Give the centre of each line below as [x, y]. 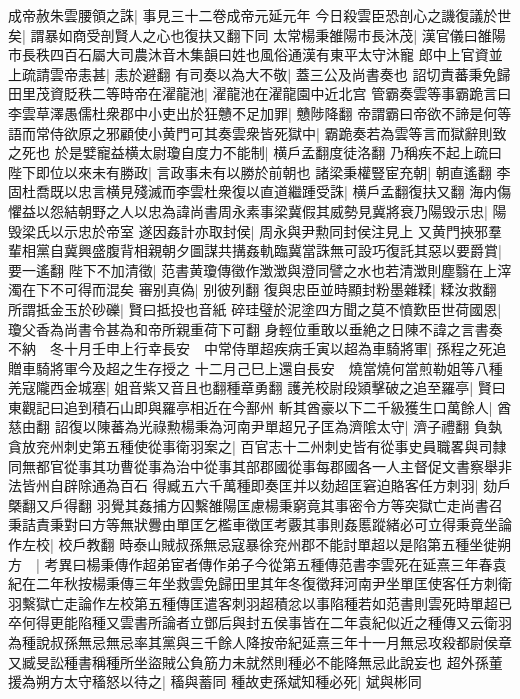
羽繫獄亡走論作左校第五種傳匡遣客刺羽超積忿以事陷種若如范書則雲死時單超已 [260, 602]
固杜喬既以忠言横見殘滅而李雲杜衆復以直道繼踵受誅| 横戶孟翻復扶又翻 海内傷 [260, 191]
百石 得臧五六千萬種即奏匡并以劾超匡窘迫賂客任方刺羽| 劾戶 [315, 485]
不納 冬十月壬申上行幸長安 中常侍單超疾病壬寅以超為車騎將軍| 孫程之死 [250, 348]
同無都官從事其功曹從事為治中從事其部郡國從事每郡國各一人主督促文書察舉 [253, 465]
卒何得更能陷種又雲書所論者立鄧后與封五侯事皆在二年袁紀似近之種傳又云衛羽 [260, 622]
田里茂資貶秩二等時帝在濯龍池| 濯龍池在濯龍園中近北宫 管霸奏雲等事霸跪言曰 [260, 93]
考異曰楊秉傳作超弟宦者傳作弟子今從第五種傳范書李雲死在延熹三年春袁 [275, 563]
